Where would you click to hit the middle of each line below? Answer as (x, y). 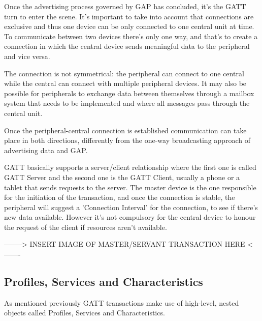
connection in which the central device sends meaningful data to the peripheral (127, 46)
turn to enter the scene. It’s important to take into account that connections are (129, 16)
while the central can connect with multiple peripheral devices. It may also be (125, 83)
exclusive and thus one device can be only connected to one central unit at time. (129, 26)
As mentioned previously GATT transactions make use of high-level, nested (122, 302)
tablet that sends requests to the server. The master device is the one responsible (130, 187)
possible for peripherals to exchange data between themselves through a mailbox (129, 93)
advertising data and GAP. (46, 150)
